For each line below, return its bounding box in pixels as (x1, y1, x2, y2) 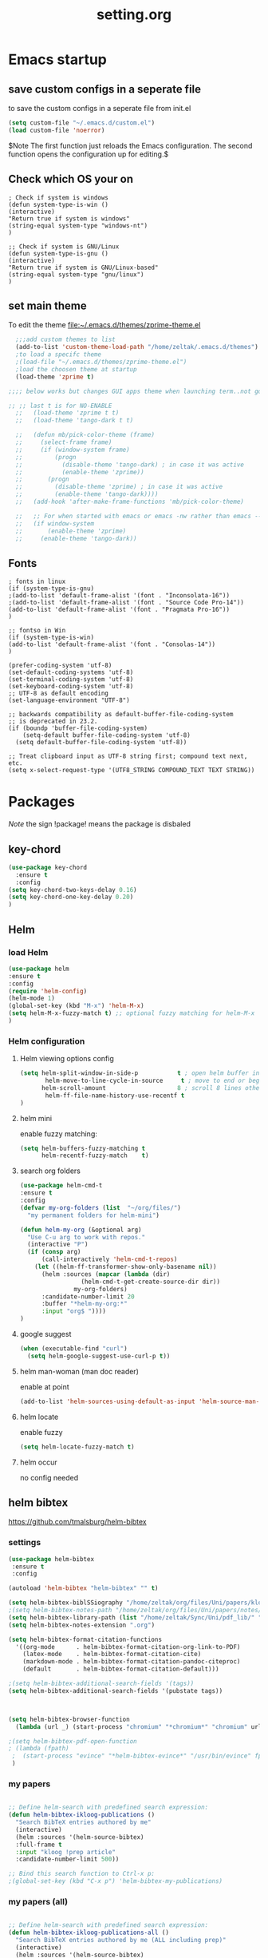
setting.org (96, 6, 172, 24)
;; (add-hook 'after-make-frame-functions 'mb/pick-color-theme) (15, 497, 245, 505)
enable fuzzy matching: (19, 1128, 98, 1139)
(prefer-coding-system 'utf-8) (8, 661, 112, 670)
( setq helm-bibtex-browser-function (8, 1715, 130, 1723)
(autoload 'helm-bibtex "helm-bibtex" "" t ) (8, 1584, 159, 1592)
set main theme (8, 299, 88, 312)
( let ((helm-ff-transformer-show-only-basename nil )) (34, 1263, 217, 1271)
